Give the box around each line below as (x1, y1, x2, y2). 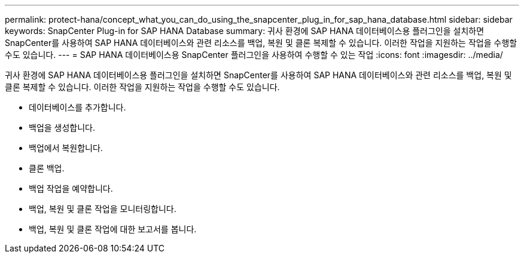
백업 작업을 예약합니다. (29, 183, 113, 193)
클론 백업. (29, 163, 65, 173)
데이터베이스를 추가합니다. (29, 102, 126, 112)
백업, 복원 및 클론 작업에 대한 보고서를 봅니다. (29, 224, 197, 234)
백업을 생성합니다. (29, 122, 96, 133)
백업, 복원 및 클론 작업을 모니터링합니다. (29, 204, 176, 214)
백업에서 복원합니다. (29, 143, 103, 153)
